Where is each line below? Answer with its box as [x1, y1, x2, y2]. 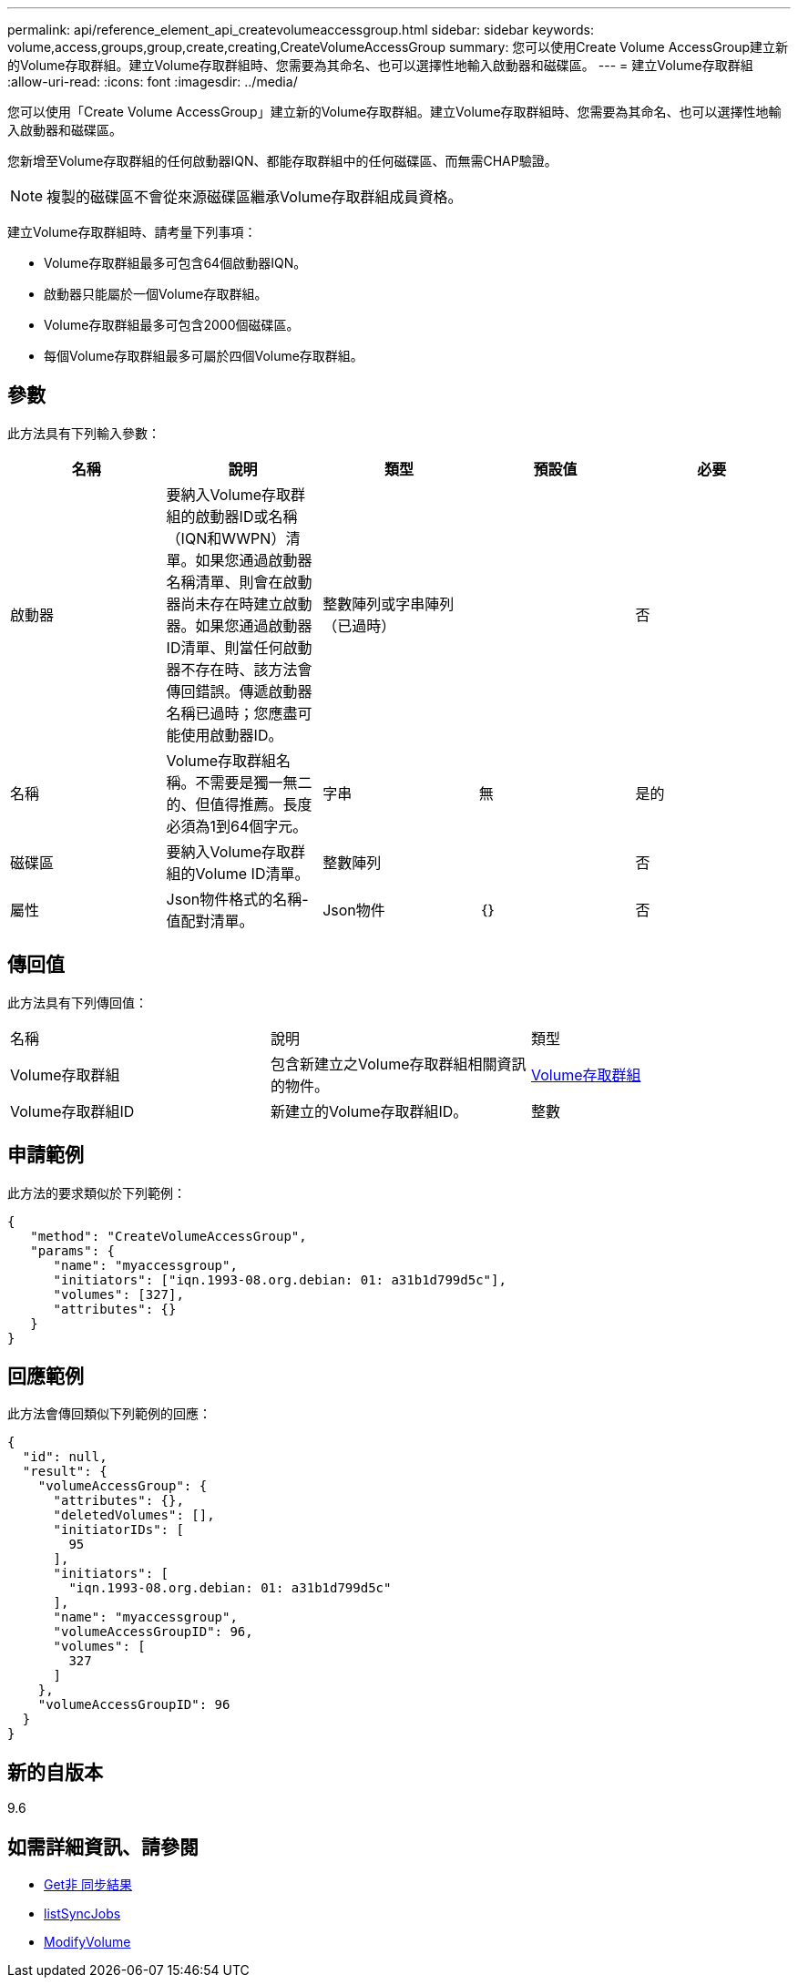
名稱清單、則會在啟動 [166, 572, 312, 591]
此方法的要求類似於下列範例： [7, 1184, 186, 1201]
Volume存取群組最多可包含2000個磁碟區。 [44, 317, 300, 333]
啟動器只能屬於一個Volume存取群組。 [44, 286, 268, 302]
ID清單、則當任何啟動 [166, 638, 312, 657]
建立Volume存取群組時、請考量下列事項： [7, 224, 257, 240]
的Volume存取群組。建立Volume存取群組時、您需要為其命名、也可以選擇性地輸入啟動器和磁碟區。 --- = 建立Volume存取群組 [7, 57, 753, 73]
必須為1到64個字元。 [166, 816, 308, 835]
